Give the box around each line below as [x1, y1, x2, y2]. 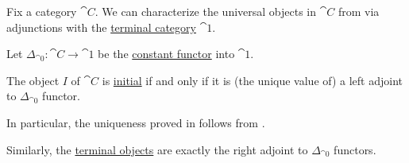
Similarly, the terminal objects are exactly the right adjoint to [6, 141, 308, 157]
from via [338, 3, 380, 19]
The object [6, 72, 60, 88]
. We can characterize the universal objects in [95, 3, 317, 19]
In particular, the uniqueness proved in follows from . [6, 114, 265, 130]
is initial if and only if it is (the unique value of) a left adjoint [102, 72, 403, 88]
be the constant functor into [98, 45, 235, 62]
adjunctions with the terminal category [6, 18, 196, 35]
